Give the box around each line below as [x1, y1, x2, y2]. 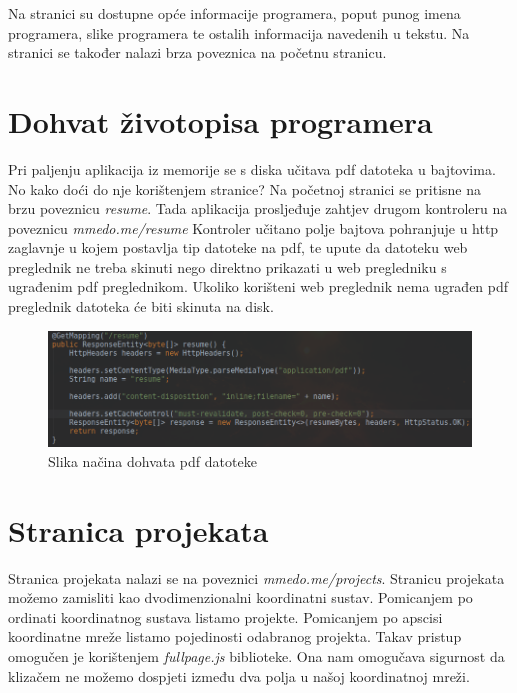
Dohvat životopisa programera [8, 100, 433, 141]
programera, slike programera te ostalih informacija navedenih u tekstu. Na [8, 22, 470, 43]
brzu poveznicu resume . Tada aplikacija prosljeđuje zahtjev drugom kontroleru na [8, 198, 508, 219]
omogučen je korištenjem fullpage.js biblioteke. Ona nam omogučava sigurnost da [8, 645, 505, 666]
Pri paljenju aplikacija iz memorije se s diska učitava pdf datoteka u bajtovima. [8, 158, 496, 179]
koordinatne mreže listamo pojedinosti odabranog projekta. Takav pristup [8, 626, 462, 647]
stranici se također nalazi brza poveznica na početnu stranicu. [8, 42, 387, 63]
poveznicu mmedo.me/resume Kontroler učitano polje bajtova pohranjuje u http [8, 217, 499, 238]
